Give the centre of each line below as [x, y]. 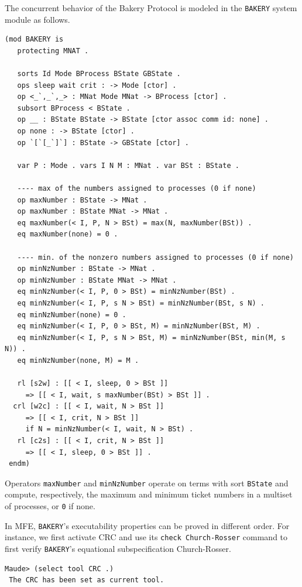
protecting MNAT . [53, 51]
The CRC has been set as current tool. [87, 580]
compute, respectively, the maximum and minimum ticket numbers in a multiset [149, 494]
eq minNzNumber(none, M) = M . [78, 360]
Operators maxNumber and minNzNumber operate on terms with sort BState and [147, 483]
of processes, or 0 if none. [50, 506]
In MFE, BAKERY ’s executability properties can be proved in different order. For [147, 525]
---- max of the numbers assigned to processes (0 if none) [137, 188]
